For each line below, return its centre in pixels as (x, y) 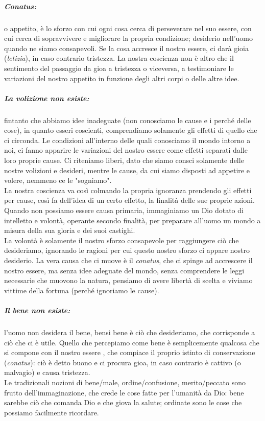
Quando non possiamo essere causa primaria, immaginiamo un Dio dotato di (124, 210)
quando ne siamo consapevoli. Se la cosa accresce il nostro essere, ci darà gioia (126, 48)
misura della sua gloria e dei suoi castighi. (70, 230)
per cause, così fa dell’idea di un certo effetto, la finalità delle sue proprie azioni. (129, 200)
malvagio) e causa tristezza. (47, 372)
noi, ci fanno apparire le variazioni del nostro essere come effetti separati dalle (126, 150)
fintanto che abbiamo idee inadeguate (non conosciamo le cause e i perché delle (128, 120)
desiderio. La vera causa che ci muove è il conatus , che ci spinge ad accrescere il (128, 260)
